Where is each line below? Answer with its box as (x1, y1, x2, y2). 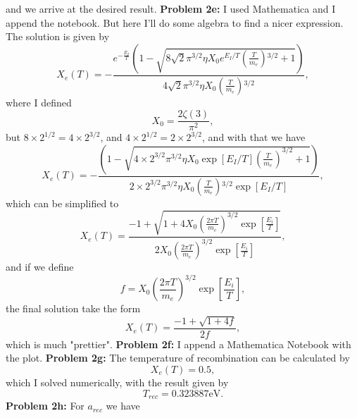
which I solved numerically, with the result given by (6, 375, 229, 390)
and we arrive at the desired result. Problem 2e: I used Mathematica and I (6, 1, 336, 16)
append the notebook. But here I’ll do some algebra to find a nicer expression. (6, 15, 344, 30)
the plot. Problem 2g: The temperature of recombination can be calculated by (6, 350, 350, 365)
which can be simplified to (6, 195, 119, 210)
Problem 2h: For (6, 398, 84, 413)
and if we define (6, 259, 74, 274)
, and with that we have (202, 130, 306, 145)
